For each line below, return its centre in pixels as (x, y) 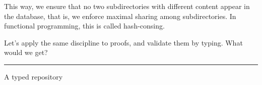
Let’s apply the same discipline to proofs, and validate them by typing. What (123, 42)
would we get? (26, 52)
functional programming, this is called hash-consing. (84, 26)
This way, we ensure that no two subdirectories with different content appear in (127, 6)
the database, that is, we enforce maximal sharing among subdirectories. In (120, 16)
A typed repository (34, 76)
